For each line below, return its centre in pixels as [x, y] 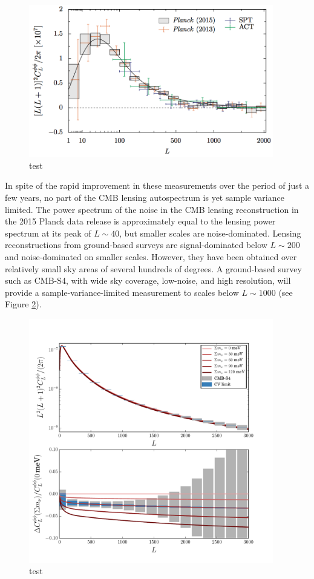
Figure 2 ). [23, 304]
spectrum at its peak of [48, 233]
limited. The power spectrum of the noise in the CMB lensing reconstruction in [152, 209]
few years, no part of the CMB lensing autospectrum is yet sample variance [145, 197]
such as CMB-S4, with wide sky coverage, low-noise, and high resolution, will [148, 280]
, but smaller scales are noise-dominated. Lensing [210, 233]
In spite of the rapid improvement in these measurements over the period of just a [157, 185]
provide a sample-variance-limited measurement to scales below [122, 292]
